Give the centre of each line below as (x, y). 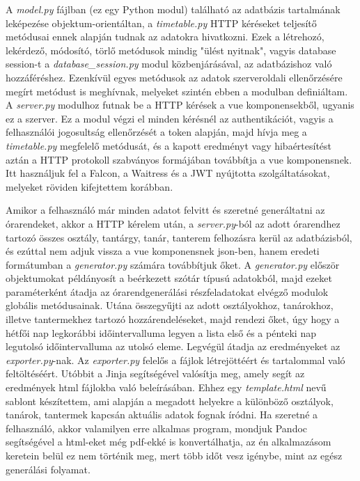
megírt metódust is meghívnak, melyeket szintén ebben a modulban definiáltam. (177, 91)
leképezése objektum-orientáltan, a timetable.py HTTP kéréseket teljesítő (161, 23)
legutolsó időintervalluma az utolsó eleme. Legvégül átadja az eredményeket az (173, 346)
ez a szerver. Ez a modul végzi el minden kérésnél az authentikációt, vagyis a (170, 118)
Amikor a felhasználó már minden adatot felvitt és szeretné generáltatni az (165, 210)
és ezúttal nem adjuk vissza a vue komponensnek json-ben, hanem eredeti (163, 251)
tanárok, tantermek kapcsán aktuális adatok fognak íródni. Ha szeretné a (162, 415)
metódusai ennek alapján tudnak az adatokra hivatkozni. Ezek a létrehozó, (165, 37)
